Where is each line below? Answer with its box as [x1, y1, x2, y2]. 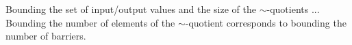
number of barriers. [5, 29, 86, 43]
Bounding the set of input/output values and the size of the [5, 2, 257, 16]
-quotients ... [266, 2, 320, 16]
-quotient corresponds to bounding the [185, 15, 347, 29]
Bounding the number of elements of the [5, 15, 175, 29]
